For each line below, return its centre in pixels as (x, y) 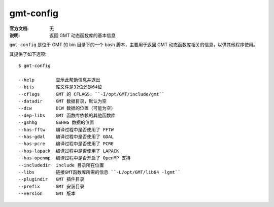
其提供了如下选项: (28, 54)
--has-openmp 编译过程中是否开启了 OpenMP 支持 (75, 158)
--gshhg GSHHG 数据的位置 (56, 123)
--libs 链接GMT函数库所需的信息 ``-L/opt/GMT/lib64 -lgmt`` (99, 172)
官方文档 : (19, 28)
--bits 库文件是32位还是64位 (60, 87)
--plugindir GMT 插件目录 (52, 179)
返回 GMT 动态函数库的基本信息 (83, 35)
